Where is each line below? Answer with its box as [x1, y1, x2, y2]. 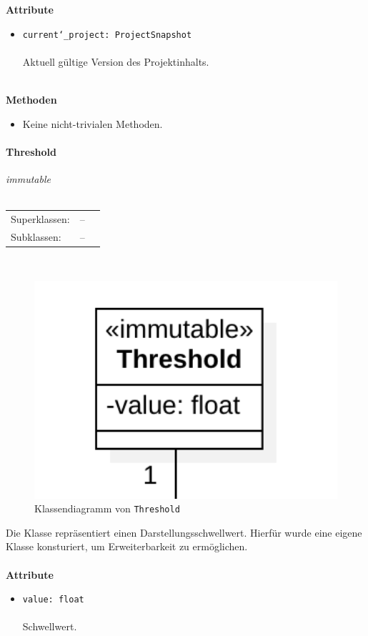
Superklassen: [11, 211, 70, 226]
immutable [6, 172, 51, 187]
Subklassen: [11, 229, 61, 244]
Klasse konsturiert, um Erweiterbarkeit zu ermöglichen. [6, 539, 248, 554]
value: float [22, 595, 84, 605]
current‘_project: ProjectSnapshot [22, 29, 192, 40]
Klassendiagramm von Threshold [34, 501, 180, 516]
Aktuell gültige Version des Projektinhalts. [22, 54, 209, 69]
